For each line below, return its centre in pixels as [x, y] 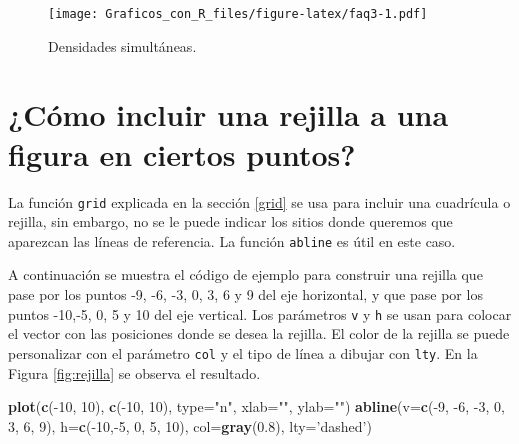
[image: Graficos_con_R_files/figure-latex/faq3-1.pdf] [238, 14]
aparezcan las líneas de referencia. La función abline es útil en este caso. [232, 240]
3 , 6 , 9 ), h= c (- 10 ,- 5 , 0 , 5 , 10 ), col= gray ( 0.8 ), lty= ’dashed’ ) [190, 425]
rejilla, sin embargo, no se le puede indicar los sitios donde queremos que [230, 221]
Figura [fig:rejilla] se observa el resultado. [134, 372]
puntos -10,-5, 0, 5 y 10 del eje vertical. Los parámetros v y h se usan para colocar [260, 313]
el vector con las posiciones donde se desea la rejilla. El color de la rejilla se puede [259, 333]
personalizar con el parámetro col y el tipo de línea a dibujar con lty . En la [243, 352]
